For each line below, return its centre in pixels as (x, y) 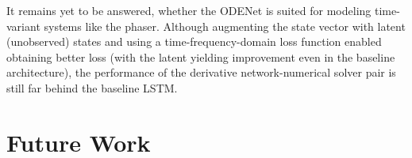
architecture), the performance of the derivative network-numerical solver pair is (201, 72)
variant (23, 26)
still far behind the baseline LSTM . (92, 87)
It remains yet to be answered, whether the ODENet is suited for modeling (189, 10)
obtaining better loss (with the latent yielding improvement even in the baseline (201, 56)
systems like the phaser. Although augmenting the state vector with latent (225, 26)
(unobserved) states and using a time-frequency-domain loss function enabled (194, 41)
